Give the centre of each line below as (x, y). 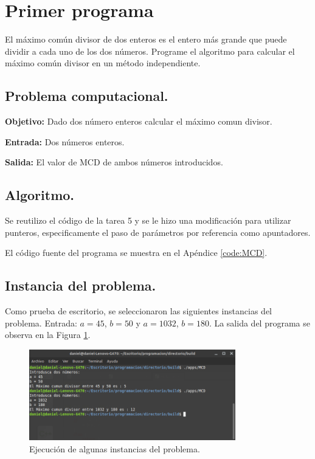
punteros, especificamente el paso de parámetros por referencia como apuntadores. (158, 232)
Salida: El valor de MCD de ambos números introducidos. (114, 162)
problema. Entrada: (41, 323)
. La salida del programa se (259, 323)
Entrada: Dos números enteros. (65, 141)
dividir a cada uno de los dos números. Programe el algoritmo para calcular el (150, 51)
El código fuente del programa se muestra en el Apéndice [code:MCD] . (136, 253)
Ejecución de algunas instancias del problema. (115, 448)
